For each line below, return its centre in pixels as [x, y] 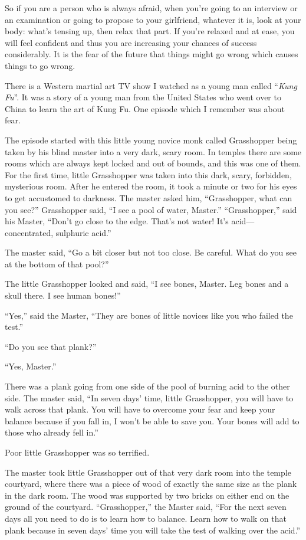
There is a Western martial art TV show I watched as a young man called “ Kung [151, 85]
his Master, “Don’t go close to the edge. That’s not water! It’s [117, 221]
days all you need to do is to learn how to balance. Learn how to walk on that [146, 518]
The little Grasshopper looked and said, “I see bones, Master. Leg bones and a [147, 284]
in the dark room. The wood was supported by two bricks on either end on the [147, 495]
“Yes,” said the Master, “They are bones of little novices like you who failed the [149, 315]
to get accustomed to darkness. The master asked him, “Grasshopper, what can [149, 197]
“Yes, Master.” [31, 366]
